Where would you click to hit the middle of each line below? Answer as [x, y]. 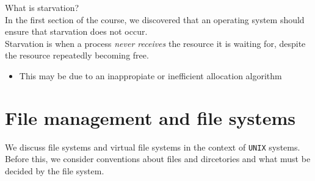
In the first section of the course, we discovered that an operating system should [155, 19]
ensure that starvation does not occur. [76, 31]
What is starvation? [42, 7]
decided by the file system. [55, 170]
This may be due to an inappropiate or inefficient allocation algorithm [150, 75]
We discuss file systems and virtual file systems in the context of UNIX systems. [153, 147]
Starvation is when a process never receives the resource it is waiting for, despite [155, 43]
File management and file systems [150, 117]
